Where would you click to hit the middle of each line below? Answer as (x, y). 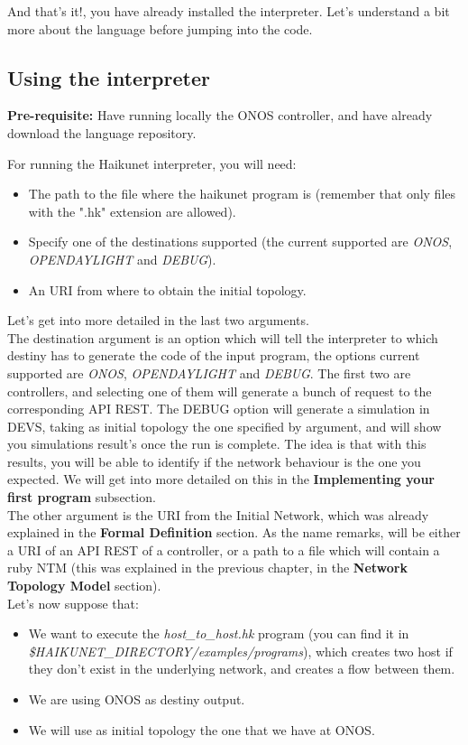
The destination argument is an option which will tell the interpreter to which (223, 337)
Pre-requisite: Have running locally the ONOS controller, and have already (220, 115)
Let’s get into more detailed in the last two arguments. (158, 320)
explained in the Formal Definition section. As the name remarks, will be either (234, 532)
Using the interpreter (109, 77)
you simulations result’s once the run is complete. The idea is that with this (217, 444)
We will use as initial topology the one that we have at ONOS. (202, 729)
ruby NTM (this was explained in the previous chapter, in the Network (207, 568)
